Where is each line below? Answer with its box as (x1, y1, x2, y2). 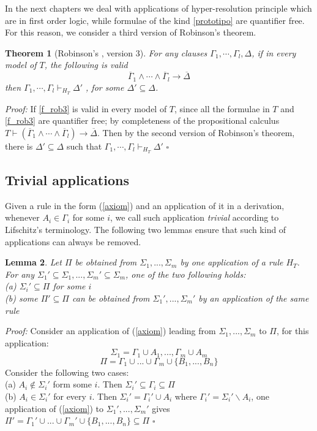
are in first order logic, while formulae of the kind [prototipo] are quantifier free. (5, 13, 305, 26)
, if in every (252, 46, 296, 59)
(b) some (5, 291, 38, 304)
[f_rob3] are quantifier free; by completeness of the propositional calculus (5, 114, 280, 127)
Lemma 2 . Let (5, 256, 62, 269)
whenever (5, 211, 40, 224)
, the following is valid (44, 58, 128, 71)
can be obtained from (72, 291, 150, 304)
